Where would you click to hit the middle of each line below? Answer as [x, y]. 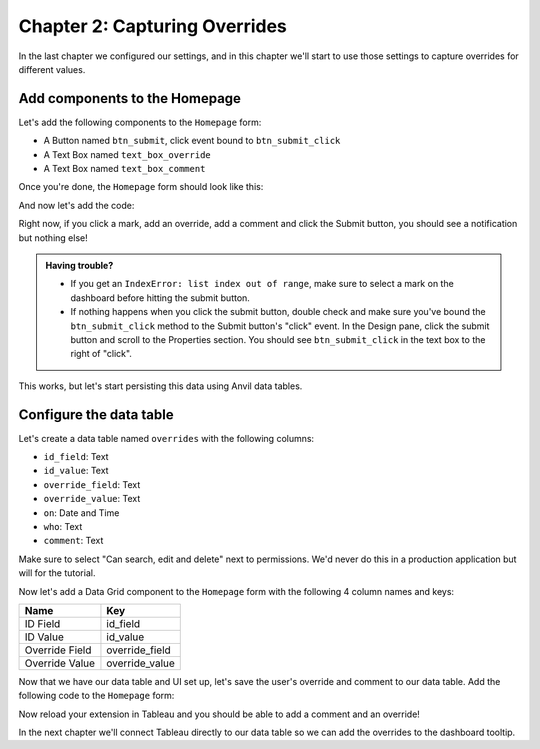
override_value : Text [92, 499]
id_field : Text [76, 456]
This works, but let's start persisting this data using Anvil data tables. [160, 386]
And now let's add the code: [76, 205]
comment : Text [73, 541]
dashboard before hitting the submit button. [160, 297]
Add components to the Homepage [130, 98]
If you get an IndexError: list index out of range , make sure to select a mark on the [262, 284]
